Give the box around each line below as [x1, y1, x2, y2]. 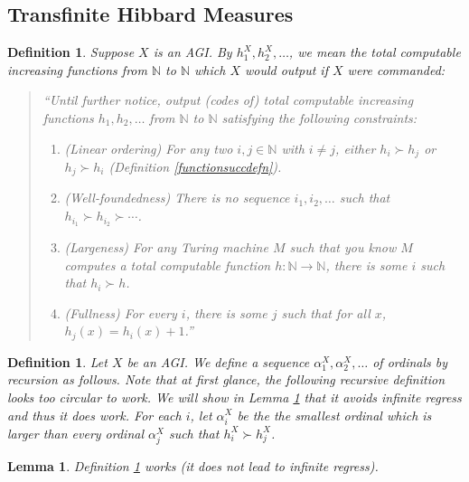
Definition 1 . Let [7, 352, 108, 371]
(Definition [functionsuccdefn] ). [108, 157, 282, 176]
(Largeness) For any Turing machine [64, 237, 268, 256]
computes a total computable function [64, 255, 271, 274]
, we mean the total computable [288, 43, 461, 61]
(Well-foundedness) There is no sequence [64, 188, 290, 207]
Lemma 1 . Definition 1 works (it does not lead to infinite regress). [7, 456, 379, 475]
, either [335, 138, 376, 157]
